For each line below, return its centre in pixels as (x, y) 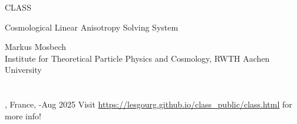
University (23, 70)
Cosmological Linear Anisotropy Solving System (92, 27)
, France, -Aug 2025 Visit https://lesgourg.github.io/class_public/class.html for (148, 104)
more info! (23, 115)
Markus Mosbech (36, 47)
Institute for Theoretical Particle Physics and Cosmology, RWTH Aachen (137, 58)
